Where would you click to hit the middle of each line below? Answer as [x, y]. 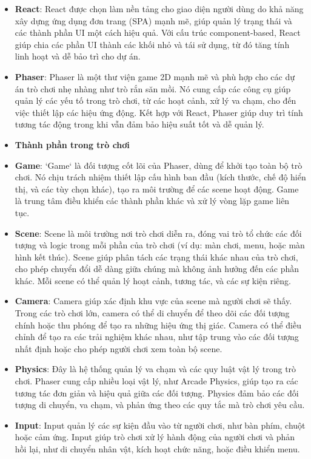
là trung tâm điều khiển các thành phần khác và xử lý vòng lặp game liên [152, 201]
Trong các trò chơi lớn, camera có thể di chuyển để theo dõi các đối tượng [152, 313]
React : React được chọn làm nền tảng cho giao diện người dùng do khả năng [159, 8]
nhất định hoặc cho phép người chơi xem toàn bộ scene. [119, 348]
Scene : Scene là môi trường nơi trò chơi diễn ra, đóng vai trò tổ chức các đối [158, 233]
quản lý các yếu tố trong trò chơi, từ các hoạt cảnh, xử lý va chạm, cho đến [155, 100]
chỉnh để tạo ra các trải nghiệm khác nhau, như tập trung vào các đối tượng [157, 337]
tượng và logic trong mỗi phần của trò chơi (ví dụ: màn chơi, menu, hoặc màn [160, 245]
